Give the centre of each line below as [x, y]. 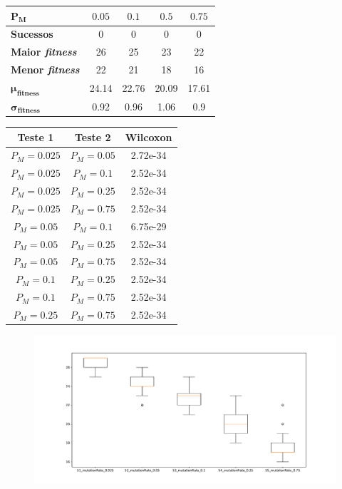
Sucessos [32, 34]
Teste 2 [93, 137]
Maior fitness [44, 52]
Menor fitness [45, 70]
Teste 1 [36, 137]
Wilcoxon [149, 137]
